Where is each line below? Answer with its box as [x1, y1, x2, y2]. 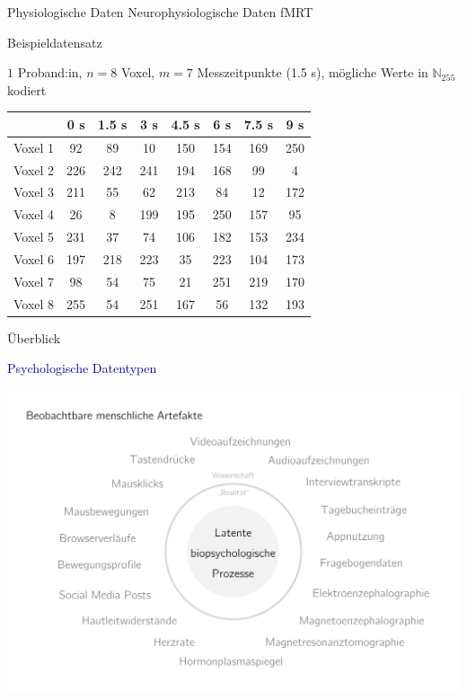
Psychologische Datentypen [7, 359, 157, 377]
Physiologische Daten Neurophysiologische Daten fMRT [7, 3, 313, 21]
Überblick [7, 328, 61, 347]
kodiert [7, 80, 47, 99]
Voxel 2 [13, 160, 55, 179]
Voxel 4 [13, 205, 55, 224]
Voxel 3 [13, 182, 55, 201]
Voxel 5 [13, 227, 55, 246]
